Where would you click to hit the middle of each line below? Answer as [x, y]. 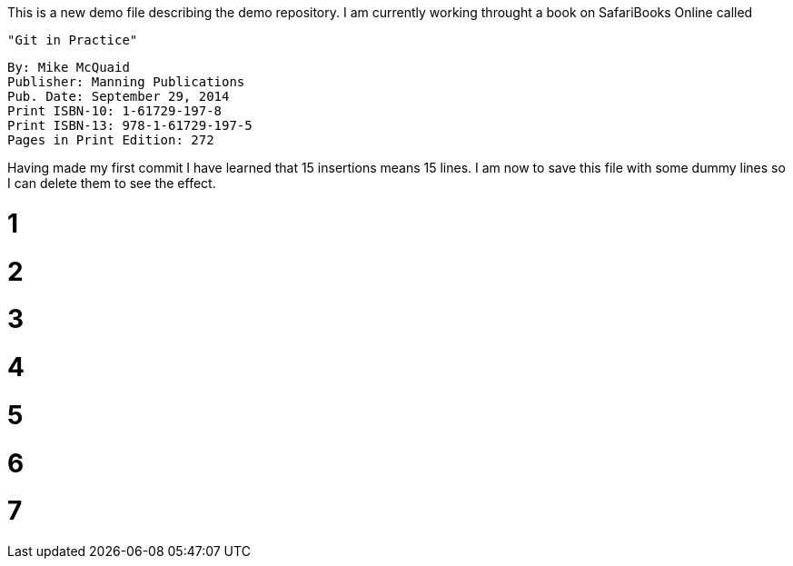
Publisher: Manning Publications [126, 82]
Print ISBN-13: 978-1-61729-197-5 [130, 125]
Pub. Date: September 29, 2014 [119, 96]
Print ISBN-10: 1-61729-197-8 [115, 111]
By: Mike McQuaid [69, 67]
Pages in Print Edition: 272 [111, 140]
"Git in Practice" [73, 40]
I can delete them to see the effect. [112, 183]
